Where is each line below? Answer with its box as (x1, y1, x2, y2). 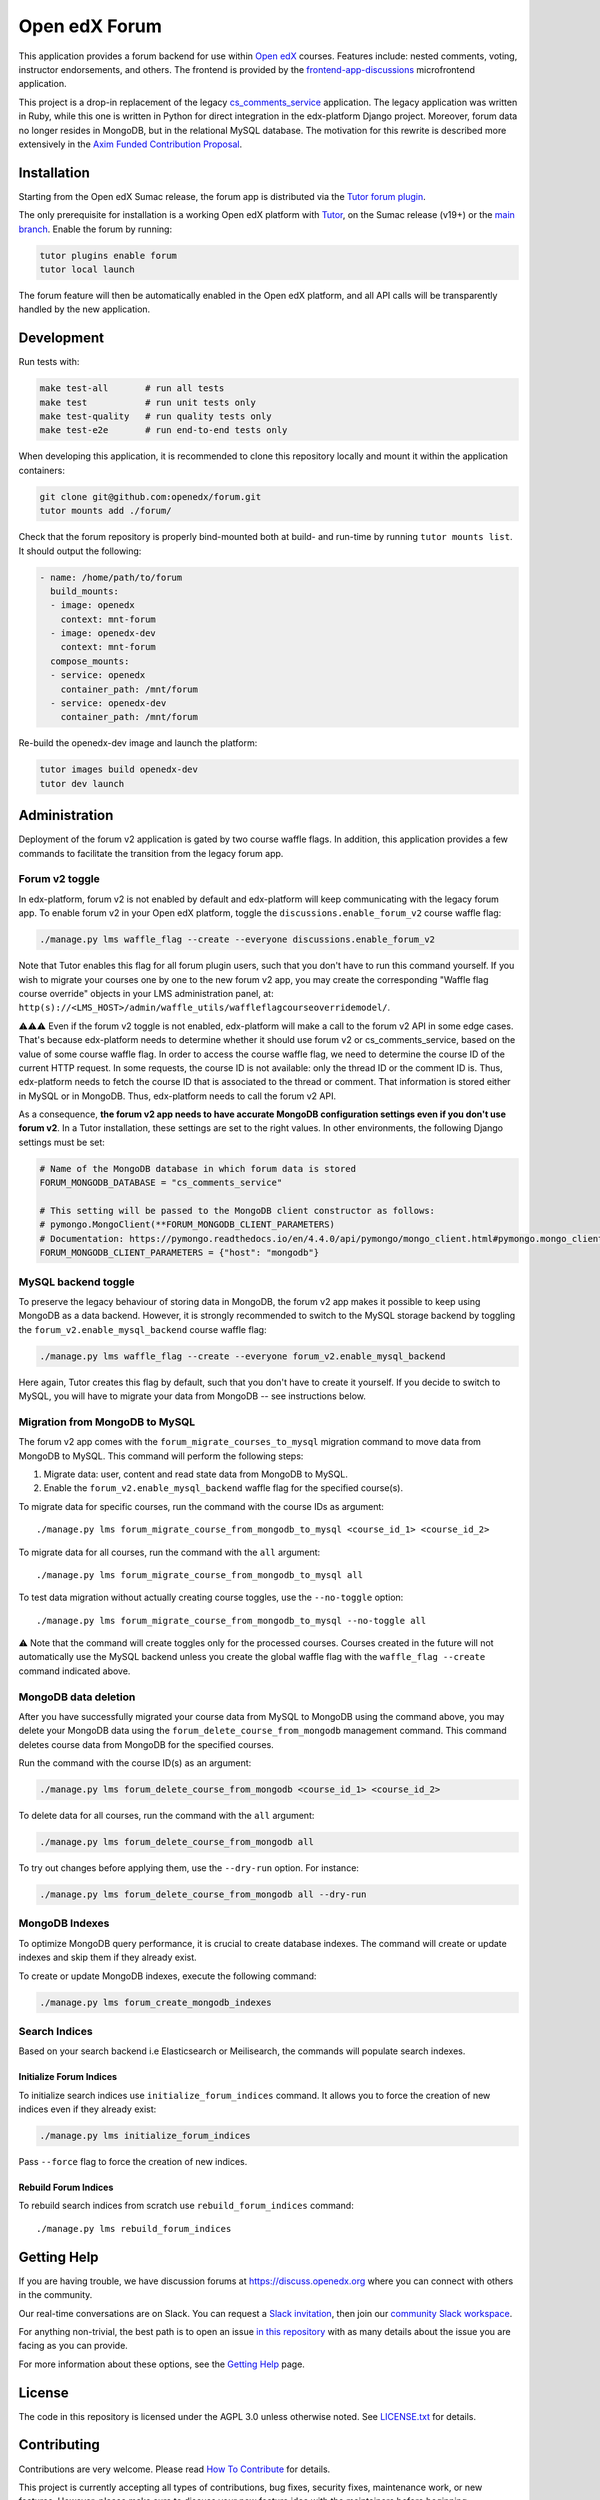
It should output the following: (18, 545, 142, 557)
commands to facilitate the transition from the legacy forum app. (18, 847, 284, 859)
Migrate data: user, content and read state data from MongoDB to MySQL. (43, 1468, 349, 1480)
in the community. (18, 2289, 93, 2301)
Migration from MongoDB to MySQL (18, 1415, 196, 1429)
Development (18, 330, 105, 347)
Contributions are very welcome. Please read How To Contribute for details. (18, 2463, 331, 2475)
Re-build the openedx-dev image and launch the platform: (18, 737, 258, 749)
